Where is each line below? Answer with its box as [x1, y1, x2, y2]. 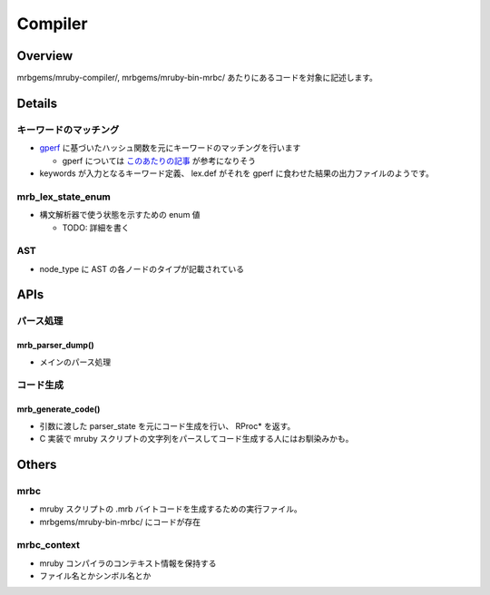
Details [16, 95, 58, 111]
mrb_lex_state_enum [16, 190, 111, 203]
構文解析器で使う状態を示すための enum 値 [39, 210, 201, 220]
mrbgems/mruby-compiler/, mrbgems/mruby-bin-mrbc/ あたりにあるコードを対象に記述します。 [16, 73, 378, 83]
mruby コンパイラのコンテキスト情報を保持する [39, 558, 217, 569]
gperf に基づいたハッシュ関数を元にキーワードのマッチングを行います [39, 142, 301, 153]
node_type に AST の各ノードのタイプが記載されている [39, 263, 245, 274]
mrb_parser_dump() [16, 340, 94, 351]
